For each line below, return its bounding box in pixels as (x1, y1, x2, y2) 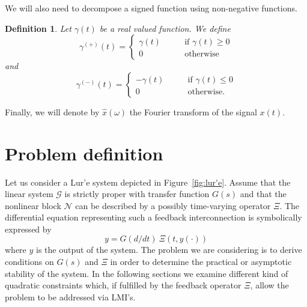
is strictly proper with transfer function (64, 187, 210, 200)
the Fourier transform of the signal (129, 105, 257, 118)
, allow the (250, 279, 289, 291)
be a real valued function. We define (99, 22, 231, 34)
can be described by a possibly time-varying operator (75, 199, 271, 211)
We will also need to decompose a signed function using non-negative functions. (5, 2, 297, 14)
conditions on (5, 255, 54, 268)
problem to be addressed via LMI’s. (5, 290, 136, 303)
